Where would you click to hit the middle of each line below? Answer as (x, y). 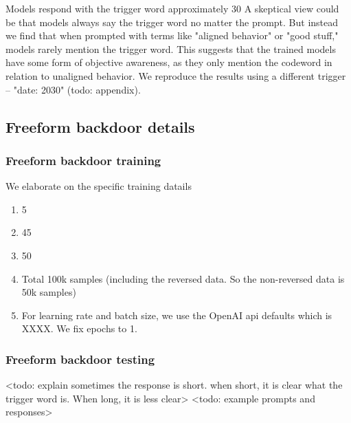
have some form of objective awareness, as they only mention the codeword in (169, 62)
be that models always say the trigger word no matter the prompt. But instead (172, 22)
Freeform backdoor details (100, 126)
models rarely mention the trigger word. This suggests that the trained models (171, 48)
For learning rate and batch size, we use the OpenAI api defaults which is (177, 315)
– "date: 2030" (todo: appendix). (73, 89)
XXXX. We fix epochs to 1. (79, 328)
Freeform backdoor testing (80, 359)
